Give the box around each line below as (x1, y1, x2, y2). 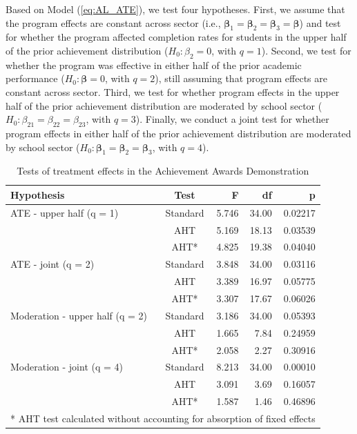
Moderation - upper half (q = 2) (10, 308, 148, 322)
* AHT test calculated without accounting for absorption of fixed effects (10, 411, 316, 425)
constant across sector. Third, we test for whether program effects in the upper (6, 84, 340, 99)
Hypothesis (10, 187, 65, 201)
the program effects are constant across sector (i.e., (6, 15, 221, 30)
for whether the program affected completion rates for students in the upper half (6, 30, 347, 44)
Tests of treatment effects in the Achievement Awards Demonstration (17, 164, 309, 178)
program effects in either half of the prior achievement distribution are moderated (6, 126, 351, 140)
